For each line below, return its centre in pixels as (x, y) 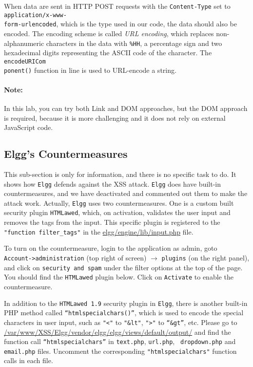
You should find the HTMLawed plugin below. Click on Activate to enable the (119, 277)
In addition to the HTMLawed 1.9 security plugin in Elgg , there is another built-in (126, 303)
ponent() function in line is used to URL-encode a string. (90, 70)
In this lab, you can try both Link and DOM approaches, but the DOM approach (126, 108)
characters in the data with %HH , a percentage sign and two (134, 43)
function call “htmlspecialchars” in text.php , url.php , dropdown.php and (120, 341)
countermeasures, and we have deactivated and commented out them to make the (126, 193)
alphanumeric (24, 43)
